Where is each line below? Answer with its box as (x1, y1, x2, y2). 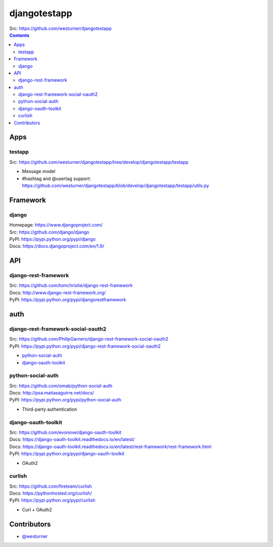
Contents (9, 32, 30, 38)
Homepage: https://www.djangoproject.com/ (9, 222, 103, 228)
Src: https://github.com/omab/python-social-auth (9, 383, 113, 389)
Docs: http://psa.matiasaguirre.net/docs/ (9, 390, 95, 396)
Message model (22, 168, 56, 174)
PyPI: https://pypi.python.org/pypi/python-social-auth (9, 397, 121, 403)
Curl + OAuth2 (22, 506, 53, 513)
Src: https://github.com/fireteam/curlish (9, 483, 92, 489)
